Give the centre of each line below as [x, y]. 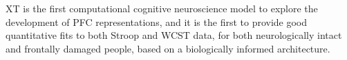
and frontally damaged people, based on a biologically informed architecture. [168, 48]
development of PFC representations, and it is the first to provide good [157, 21]
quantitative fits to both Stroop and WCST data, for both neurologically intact [174, 35]
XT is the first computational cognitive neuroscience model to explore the [162, 8]
